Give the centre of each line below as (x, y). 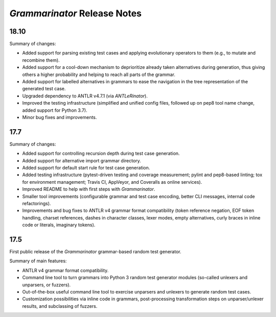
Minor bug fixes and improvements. (60, 117)
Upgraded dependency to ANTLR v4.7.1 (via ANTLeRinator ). (85, 96)
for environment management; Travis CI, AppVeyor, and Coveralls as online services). (112, 182)
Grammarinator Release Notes (76, 13)
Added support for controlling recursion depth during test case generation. (101, 154)
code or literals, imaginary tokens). (59, 225)
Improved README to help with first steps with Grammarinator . (89, 189)
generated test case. (44, 89)
